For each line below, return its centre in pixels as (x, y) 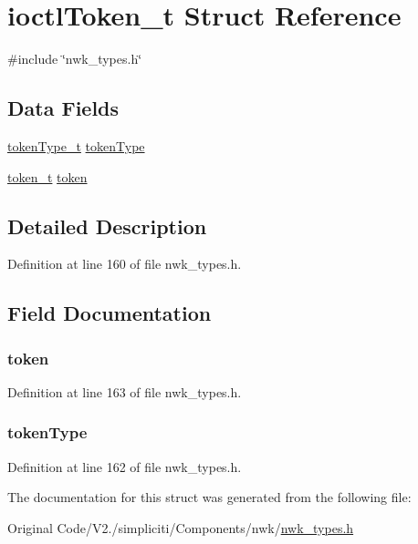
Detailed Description (107, 226)
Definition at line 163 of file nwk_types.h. (125, 391)
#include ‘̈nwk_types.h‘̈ (75, 59)
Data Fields (63, 108)
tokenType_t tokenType (76, 145)
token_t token (47, 176)
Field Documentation (110, 313)
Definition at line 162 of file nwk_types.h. (125, 466)
